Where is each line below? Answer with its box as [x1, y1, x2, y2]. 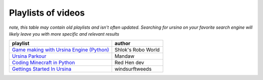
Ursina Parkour [12, 53, 46, 60]
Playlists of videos [9, 7, 85, 18]
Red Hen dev [114, 59, 145, 66]
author [114, 40, 131, 47]
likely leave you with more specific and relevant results [9, 31, 119, 37]
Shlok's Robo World [114, 46, 160, 53]
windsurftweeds [114, 66, 152, 73]
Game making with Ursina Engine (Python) [12, 46, 110, 53]
